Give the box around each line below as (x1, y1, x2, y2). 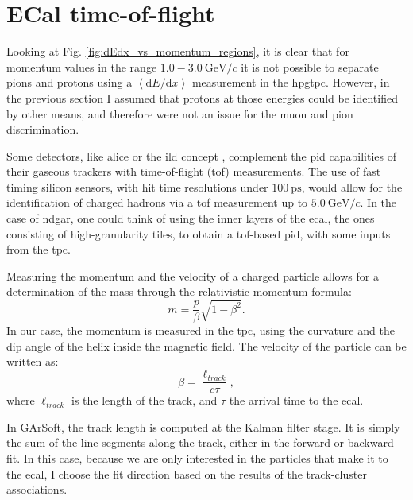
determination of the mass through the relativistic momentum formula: (6, 283, 352, 300)
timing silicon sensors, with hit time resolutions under (6, 178, 268, 195)
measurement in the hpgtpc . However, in (191, 74, 390, 91)
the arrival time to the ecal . (229, 392, 364, 409)
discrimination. (6, 121, 79, 138)
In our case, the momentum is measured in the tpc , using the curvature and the (6, 322, 395, 339)
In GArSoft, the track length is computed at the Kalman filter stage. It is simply (6, 418, 400, 435)
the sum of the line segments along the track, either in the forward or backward (6, 434, 394, 451)
